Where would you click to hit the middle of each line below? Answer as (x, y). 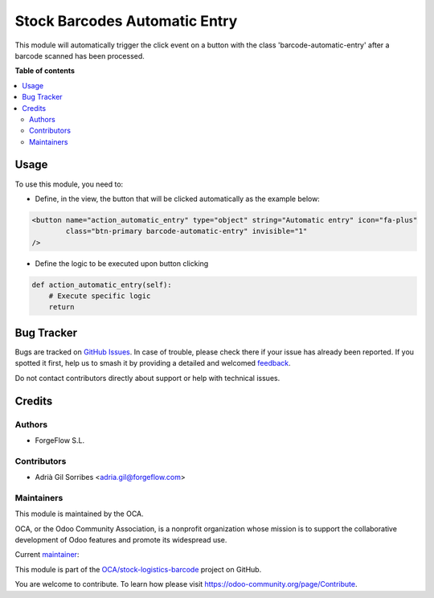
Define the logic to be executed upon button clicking (122, 263)
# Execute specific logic (100, 296)
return (61, 307)
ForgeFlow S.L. (60, 440)
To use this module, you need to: (69, 184)
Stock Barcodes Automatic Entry (126, 21)
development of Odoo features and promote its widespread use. (121, 539)
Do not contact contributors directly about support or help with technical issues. (147, 378)
